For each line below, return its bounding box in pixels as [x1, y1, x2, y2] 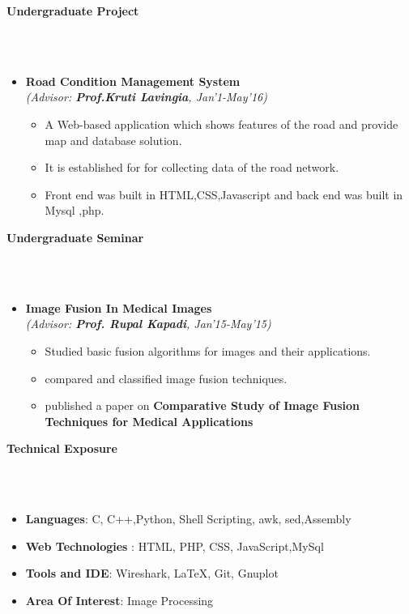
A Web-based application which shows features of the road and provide [45, 115, 398, 132]
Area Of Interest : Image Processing [25, 591, 214, 608]
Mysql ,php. [45, 202, 104, 219]
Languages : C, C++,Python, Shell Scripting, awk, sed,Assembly [25, 510, 351, 527]
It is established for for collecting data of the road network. [45, 159, 339, 176]
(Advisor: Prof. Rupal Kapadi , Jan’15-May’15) [25, 315, 271, 332]
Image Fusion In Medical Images [25, 299, 212, 316]
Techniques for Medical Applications [45, 412, 253, 429]
